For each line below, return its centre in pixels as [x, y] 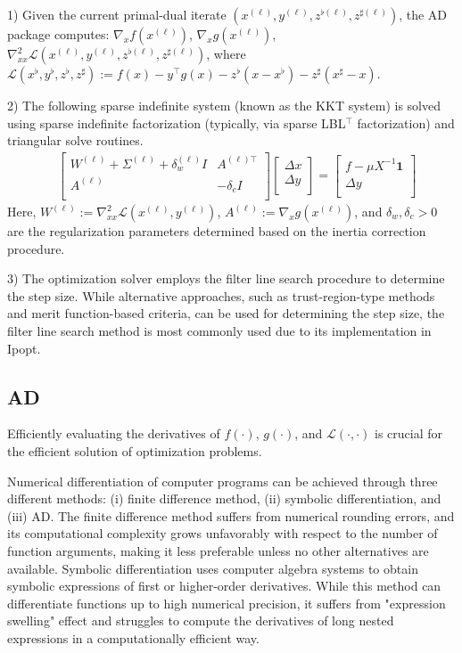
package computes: [58, 34]
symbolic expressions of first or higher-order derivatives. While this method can [224, 586]
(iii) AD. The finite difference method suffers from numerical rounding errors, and [231, 515]
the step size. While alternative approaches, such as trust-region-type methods [221, 295]
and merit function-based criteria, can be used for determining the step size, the [226, 313]
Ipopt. [24, 348]
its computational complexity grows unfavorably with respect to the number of [223, 533]
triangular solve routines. [75, 140]
